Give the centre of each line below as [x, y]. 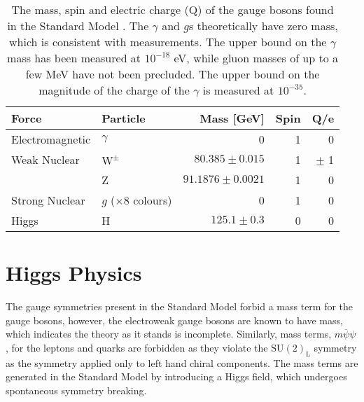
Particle [124, 118]
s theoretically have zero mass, [263, 26]
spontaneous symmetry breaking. [76, 390]
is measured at [238, 90]
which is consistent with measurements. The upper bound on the [168, 42]
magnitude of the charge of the [114, 90]
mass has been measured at [74, 58]
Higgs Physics [74, 273]
